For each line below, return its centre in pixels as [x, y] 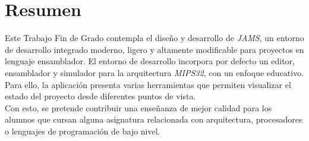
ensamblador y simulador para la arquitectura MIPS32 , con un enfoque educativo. [154, 72]
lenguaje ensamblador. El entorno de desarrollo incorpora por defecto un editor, [150, 61]
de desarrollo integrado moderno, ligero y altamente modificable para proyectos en [154, 49]
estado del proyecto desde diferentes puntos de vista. [100, 96]
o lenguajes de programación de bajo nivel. [83, 131]
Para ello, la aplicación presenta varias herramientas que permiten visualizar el [148, 84]
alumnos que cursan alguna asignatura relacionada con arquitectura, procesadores [154, 119]
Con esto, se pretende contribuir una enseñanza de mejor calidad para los [138, 107]
